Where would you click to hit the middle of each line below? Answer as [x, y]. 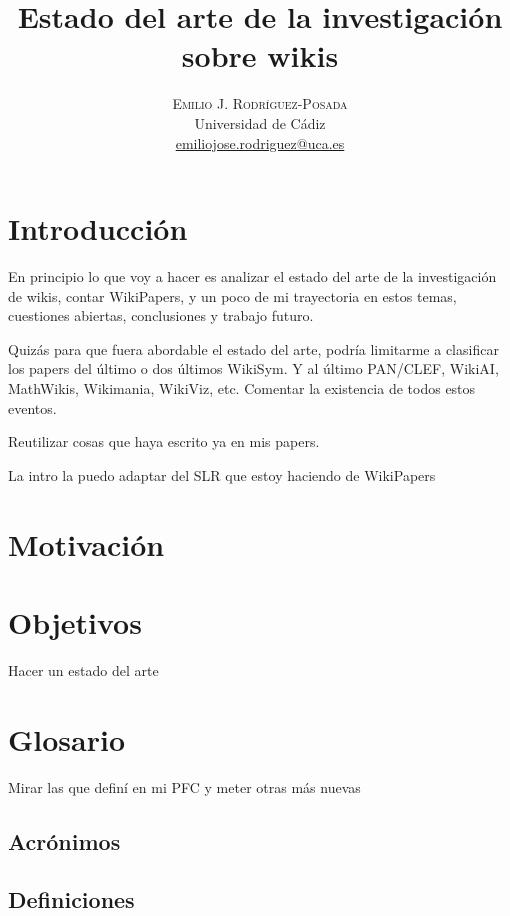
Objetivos [75, 621]
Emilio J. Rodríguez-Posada [260, 103]
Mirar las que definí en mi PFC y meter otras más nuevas [184, 786]
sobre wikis [260, 55]
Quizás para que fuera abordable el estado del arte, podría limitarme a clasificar [253, 348]
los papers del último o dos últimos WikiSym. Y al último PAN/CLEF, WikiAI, [253, 368]
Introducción [98, 228]
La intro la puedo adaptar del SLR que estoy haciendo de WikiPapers [222, 474]
